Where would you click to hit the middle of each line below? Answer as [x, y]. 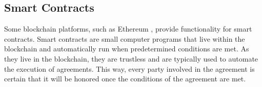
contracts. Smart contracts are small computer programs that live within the [125, 38]
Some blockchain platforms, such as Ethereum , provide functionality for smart [128, 29]
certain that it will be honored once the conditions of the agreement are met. [125, 79]
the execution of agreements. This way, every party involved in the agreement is [129, 68]
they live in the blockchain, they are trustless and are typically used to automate [131, 58]
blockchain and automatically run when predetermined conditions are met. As [127, 49]
